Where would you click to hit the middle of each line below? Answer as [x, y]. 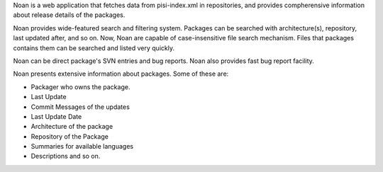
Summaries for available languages [82, 147]
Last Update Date [56, 116]
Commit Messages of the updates [81, 107]
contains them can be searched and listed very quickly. [94, 48]
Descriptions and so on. [66, 156]
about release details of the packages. [69, 15]
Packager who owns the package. [81, 87]
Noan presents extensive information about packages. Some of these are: [121, 74]
